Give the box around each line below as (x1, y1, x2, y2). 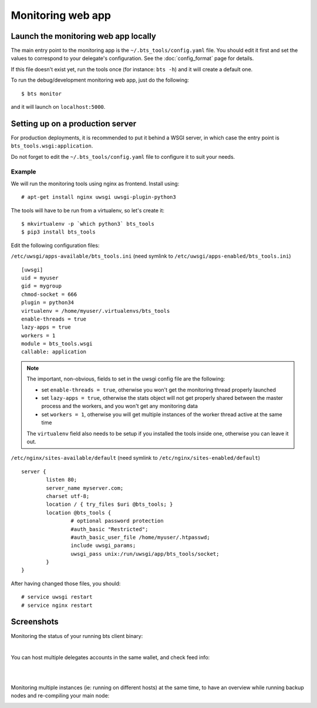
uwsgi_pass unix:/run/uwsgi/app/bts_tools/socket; (70, 550, 220, 557)
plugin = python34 (21, 299, 75, 306)
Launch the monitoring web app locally (11, 31, 157, 41)
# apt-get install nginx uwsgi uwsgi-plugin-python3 (21, 194, 176, 201)
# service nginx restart (21, 602, 93, 609)
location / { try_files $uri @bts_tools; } (46, 501, 173, 508)
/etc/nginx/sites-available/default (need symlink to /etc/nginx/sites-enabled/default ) (11, 455, 261, 462)
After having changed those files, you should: (11, 580, 121, 587)
